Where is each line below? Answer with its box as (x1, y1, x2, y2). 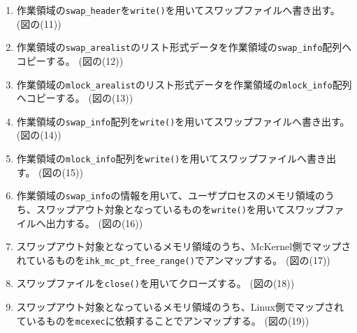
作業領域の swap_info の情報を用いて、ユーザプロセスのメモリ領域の (16, 188, 325, 203)
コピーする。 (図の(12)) (16, 53, 124, 68)
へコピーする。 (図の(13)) (16, 91, 133, 105)
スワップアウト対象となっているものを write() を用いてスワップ (36, 201, 325, 216)
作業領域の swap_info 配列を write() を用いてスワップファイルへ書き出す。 (16, 114, 350, 128)
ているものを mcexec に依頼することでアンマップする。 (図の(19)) (16, 313, 309, 327)
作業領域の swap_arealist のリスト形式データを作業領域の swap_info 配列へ (16, 40, 352, 54)
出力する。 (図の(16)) (45, 215, 143, 230)
